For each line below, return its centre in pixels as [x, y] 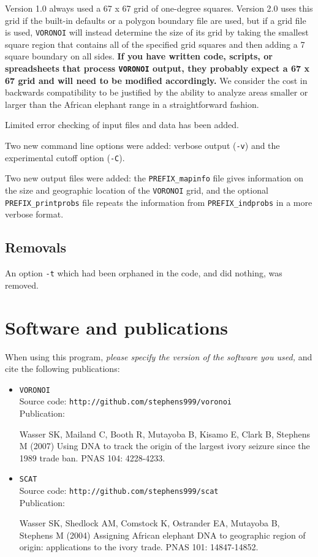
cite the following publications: [62, 369]
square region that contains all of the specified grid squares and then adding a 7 [155, 44]
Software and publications [117, 327]
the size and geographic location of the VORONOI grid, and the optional [137, 190]
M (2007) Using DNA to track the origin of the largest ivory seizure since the [165, 446]
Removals [36, 247]
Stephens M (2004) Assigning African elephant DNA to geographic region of [162, 535]
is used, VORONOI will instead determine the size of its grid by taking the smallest [157, 32]
